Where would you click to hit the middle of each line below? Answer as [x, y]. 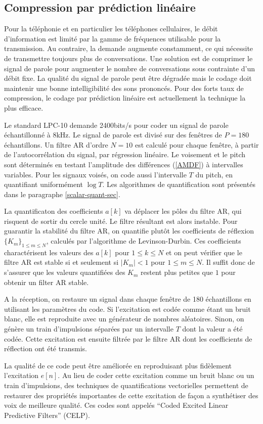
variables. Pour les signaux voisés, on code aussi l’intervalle [95, 174]
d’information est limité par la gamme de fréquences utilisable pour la [113, 38]
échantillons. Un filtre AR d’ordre [56, 144]
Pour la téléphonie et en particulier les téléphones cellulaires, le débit [111, 29]
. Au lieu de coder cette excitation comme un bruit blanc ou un [156, 375]
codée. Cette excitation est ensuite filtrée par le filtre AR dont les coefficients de [128, 338]
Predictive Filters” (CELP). [47, 415]
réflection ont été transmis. [46, 348]
